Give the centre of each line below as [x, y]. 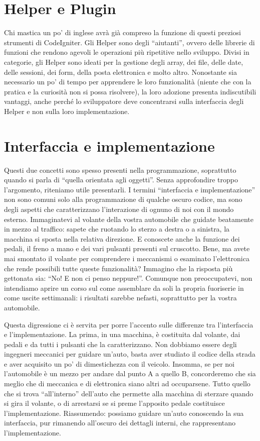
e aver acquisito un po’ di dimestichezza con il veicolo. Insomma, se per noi [119, 363]
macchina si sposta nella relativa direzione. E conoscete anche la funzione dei [122, 238]
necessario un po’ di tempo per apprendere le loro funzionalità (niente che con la [128, 82]
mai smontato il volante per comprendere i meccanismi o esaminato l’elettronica [127, 258]
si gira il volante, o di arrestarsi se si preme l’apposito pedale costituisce [114, 403]
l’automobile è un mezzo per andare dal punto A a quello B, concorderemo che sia [130, 373]
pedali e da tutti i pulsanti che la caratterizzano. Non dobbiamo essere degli [120, 344]
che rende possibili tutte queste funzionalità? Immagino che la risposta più [118, 268]
